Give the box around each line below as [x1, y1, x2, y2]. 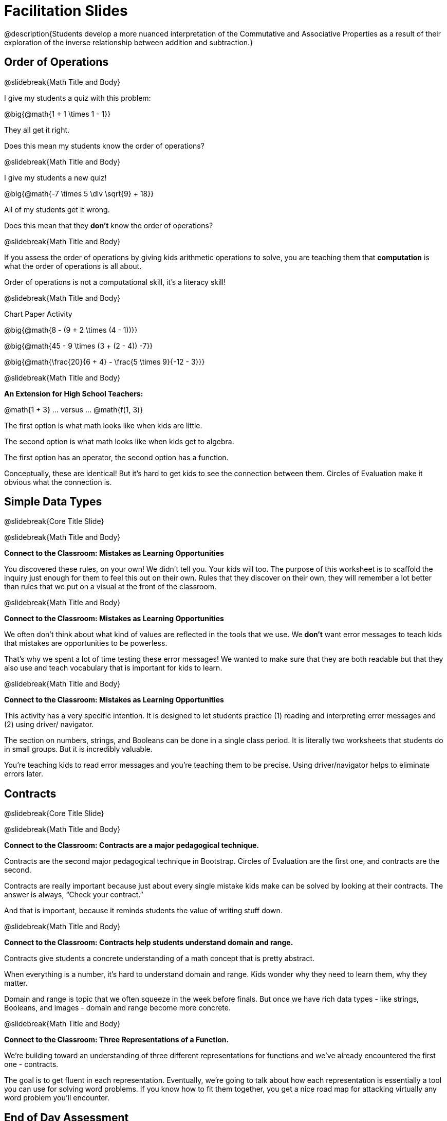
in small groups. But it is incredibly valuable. [4, 745, 153, 754]
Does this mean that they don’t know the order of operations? [4, 221, 213, 230]
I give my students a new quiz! [4, 173, 107, 182]
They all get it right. [4, 125, 70, 134]
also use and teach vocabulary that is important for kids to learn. [4, 663, 222, 673]
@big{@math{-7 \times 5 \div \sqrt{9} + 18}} [4, 189, 154, 198]
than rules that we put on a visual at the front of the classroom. [4, 582, 217, 591]
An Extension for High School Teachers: [4, 389, 143, 398]
